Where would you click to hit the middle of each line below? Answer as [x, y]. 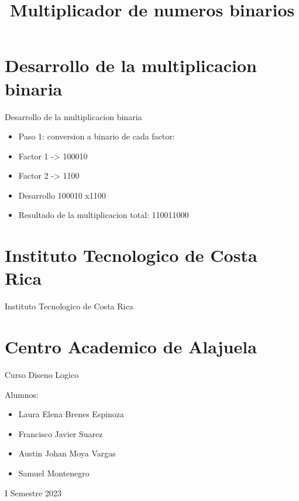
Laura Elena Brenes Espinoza [71, 414]
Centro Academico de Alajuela [131, 347]
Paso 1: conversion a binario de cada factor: [97, 136]
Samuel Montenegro [54, 473]
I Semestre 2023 [33, 493]
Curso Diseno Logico [42, 375]
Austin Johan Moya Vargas [67, 453]
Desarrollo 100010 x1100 [62, 195]
